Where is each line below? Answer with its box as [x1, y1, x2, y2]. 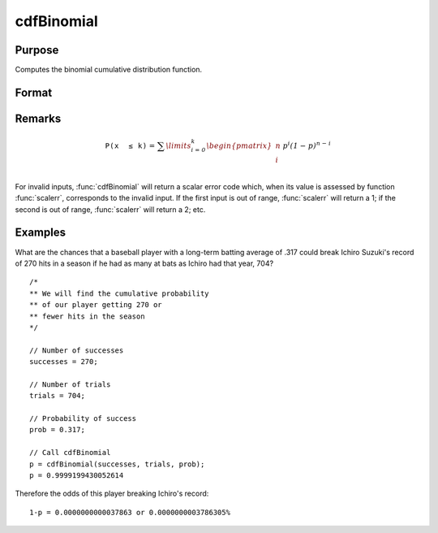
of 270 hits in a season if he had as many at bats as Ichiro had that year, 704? [15, 258, 274, 268]
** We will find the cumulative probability [29, 288, 210, 298]
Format [15, 85, 53, 99]
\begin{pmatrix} [206, 141, 273, 150]
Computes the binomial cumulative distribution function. [15, 65, 203, 75]
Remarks [15, 111, 62, 125]
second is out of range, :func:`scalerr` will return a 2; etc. [15, 204, 206, 214]
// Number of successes [29, 345, 124, 355]
